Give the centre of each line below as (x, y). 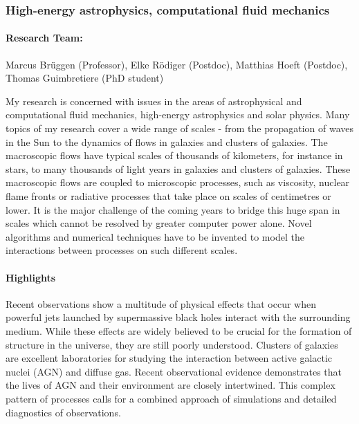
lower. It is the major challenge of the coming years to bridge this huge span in (173, 209)
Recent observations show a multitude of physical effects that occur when (161, 303)
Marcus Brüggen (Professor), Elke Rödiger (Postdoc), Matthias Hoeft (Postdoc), (177, 64)
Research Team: (44, 38)
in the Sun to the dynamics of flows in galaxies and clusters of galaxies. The (167, 141)
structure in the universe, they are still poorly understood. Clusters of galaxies (172, 344)
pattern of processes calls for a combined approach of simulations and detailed (171, 398)
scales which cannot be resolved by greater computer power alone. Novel (159, 223)
